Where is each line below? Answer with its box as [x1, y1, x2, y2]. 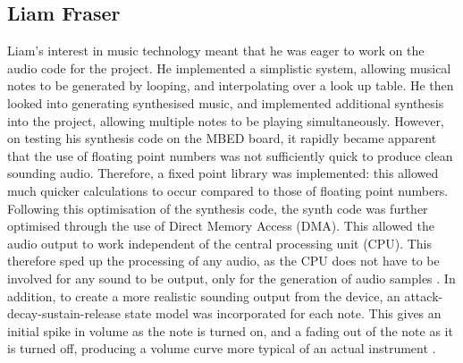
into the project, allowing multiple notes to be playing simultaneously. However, [7, 111, 444, 130]
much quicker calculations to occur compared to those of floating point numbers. [7, 181, 449, 199]
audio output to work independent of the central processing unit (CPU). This [7, 233, 433, 252]
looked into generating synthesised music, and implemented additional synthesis [7, 93, 444, 112]
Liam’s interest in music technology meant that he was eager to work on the [7, 41, 425, 60]
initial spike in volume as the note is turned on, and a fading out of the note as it [7, 321, 453, 340]
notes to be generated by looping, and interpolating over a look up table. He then [7, 76, 454, 95]
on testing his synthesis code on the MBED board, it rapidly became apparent [7, 129, 437, 148]
